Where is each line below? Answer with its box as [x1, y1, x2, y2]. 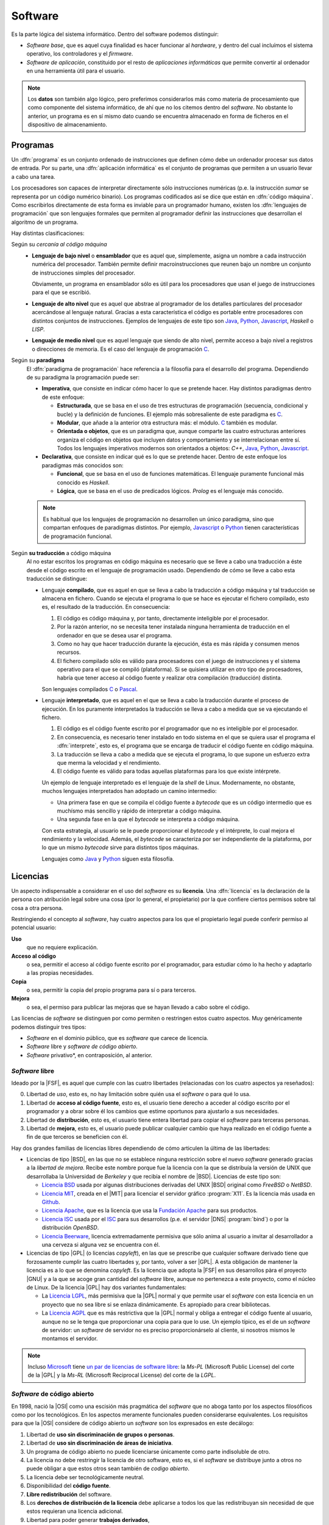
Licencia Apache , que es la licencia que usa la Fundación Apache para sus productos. [41, 1207, 258, 1214]
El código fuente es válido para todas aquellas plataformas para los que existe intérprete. [57, 767, 281, 775]
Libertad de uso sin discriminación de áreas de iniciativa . [26, 1440, 173, 1447]
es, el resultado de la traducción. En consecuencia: [41, 603, 171, 611]
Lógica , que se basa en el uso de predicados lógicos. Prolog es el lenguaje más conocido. [57, 487, 284, 495]
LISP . [32, 326, 45, 332]
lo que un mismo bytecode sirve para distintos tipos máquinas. [41, 844, 199, 851]
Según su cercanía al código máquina [11, 241, 107, 248]
